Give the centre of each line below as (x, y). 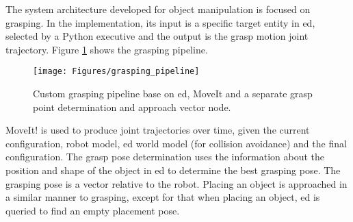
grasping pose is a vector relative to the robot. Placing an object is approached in (176, 183)
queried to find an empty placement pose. (93, 210)
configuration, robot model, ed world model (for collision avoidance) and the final (176, 143)
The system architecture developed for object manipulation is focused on (158, 9)
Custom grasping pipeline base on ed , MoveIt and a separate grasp (173, 94)
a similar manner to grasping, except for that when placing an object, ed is (163, 197)
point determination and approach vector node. (132, 107)
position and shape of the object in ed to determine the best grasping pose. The (173, 170)
